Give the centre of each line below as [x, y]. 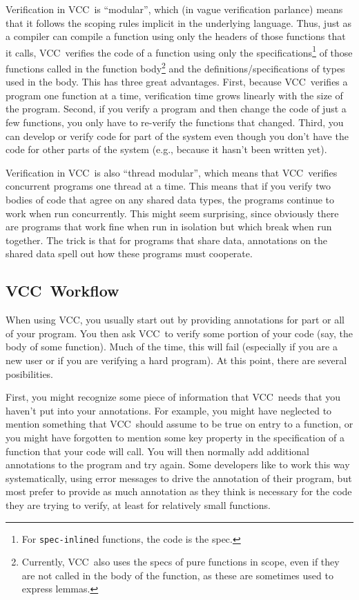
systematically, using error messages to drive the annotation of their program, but [179, 478]
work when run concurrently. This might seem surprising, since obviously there [172, 213]
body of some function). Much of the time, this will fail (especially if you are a [172, 347]
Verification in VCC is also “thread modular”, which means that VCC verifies [172, 172]
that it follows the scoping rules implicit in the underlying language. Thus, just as [179, 22]
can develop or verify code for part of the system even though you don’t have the [177, 136]
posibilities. [30, 373]
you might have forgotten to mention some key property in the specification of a [175, 437]
